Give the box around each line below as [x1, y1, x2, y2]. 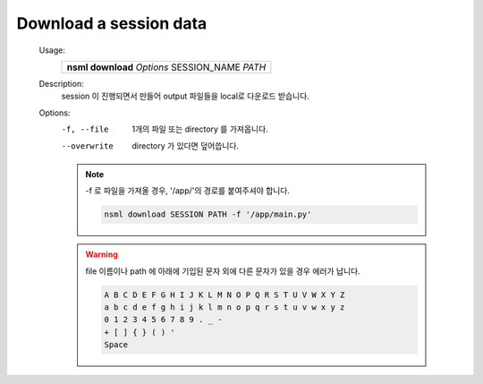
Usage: [38, 45, 66, 55]
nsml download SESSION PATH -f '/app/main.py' [104, 209, 312, 219]
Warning [85, 249, 118, 260]
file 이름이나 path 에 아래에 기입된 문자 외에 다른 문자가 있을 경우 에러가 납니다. [85, 265, 361, 277]
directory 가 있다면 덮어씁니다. [131, 140, 240, 151]
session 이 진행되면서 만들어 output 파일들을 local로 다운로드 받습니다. [61, 90, 310, 102]
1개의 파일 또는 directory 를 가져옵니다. [131, 124, 268, 134]
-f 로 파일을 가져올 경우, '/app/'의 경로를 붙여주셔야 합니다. [85, 185, 291, 196]
